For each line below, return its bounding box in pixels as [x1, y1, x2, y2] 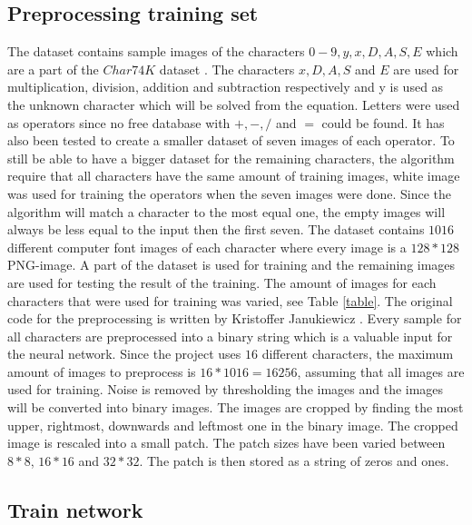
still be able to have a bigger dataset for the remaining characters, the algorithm [7, 148, 455, 167]
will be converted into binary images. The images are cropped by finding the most [7, 398, 464, 417]
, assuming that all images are [297, 362, 465, 381]
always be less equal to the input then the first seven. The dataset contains [7, 220, 425, 239]
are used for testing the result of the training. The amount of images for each [7, 272, 437, 292]
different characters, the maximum [261, 344, 454, 363]
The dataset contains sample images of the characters [7, 42, 305, 61]
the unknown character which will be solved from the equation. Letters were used [7, 94, 460, 114]
